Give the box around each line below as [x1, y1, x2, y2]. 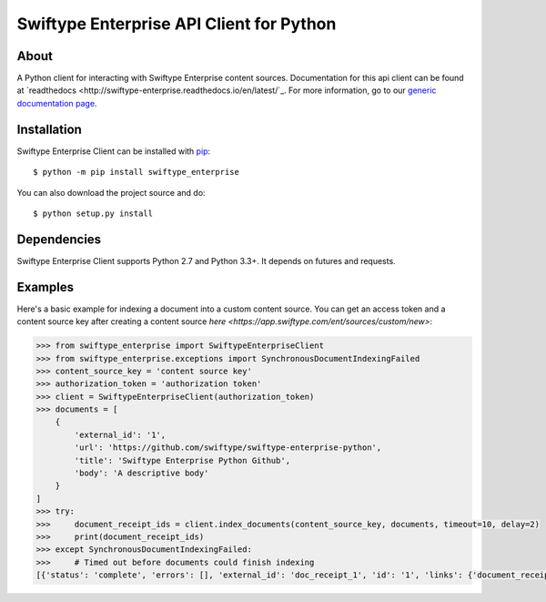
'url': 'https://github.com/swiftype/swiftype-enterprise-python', [74, 443, 382, 453]
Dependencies [16, 231, 102, 247]
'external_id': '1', [74, 429, 167, 440]
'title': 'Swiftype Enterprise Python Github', [74, 455, 291, 465]
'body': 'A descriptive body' [74, 468, 209, 478]
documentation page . [16, 97, 97, 108]
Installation [16, 121, 82, 137]
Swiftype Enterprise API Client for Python [16, 14, 337, 34]
